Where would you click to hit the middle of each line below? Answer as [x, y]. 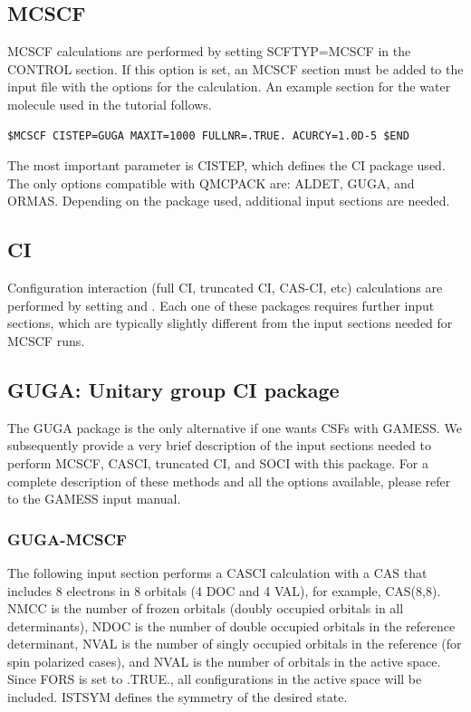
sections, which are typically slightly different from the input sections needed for [230, 323]
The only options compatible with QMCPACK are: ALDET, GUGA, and [211, 183]
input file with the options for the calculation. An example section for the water [229, 87]
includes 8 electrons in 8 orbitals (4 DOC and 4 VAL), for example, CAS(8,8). [224, 590]
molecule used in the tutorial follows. [110, 104]
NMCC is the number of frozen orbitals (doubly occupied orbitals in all [206, 608]
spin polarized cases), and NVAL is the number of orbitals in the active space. [224, 661]
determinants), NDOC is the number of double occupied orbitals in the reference [231, 625]
